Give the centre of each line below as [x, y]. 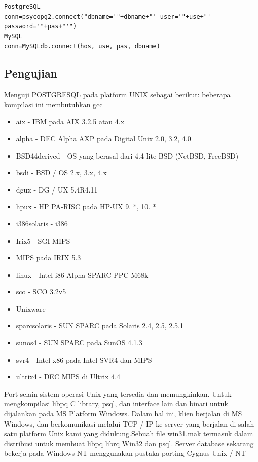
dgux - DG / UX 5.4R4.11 [57, 189]
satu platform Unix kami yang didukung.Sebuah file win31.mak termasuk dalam [129, 433]
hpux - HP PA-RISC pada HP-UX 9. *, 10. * [86, 206]
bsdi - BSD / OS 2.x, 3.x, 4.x [61, 172]
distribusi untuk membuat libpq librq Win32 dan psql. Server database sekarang [129, 443]
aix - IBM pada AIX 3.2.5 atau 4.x [70, 121]
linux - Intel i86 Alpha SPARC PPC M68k [82, 274]
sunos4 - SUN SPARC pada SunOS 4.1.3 [79, 343]
